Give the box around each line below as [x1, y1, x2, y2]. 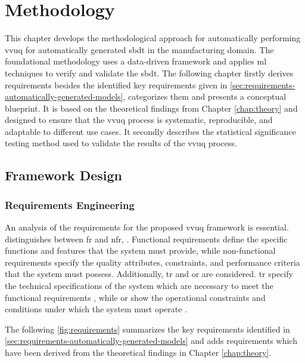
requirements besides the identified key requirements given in [5, 78, 228, 91]
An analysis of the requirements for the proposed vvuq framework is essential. [5, 221, 289, 233]
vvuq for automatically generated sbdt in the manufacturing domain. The [5, 43, 274, 56]
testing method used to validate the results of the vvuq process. [5, 137, 237, 149]
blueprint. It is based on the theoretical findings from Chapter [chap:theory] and [5, 101, 298, 114]
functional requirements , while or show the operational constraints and [5, 291, 266, 303]
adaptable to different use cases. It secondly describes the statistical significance [5, 125, 296, 137]
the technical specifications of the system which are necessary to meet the [5, 279, 273, 292]
